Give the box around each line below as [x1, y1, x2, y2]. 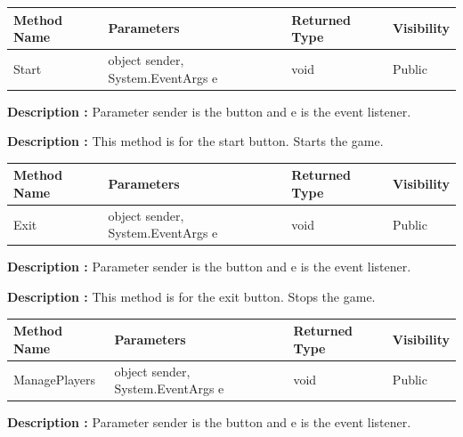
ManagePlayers [13, 370, 96, 389]
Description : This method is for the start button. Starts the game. [7, 132, 384, 150]
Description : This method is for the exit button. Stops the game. [7, 287, 376, 306]
